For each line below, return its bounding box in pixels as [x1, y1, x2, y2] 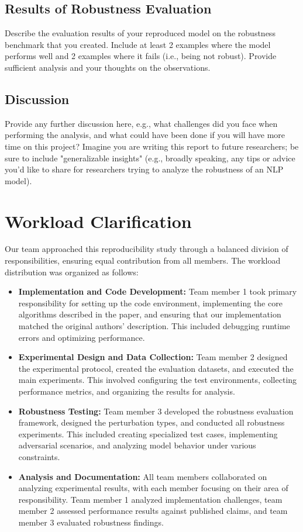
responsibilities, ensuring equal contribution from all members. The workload [5, 254, 281, 267]
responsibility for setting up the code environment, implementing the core [18, 296, 283, 309]
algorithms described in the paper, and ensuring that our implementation [18, 308, 281, 320]
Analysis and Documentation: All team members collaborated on [18, 470, 267, 482]
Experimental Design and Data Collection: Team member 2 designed [18, 351, 288, 363]
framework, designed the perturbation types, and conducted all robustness [18, 416, 285, 429]
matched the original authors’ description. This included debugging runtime [18, 320, 290, 332]
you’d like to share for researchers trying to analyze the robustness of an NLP [5, 163, 284, 175]
